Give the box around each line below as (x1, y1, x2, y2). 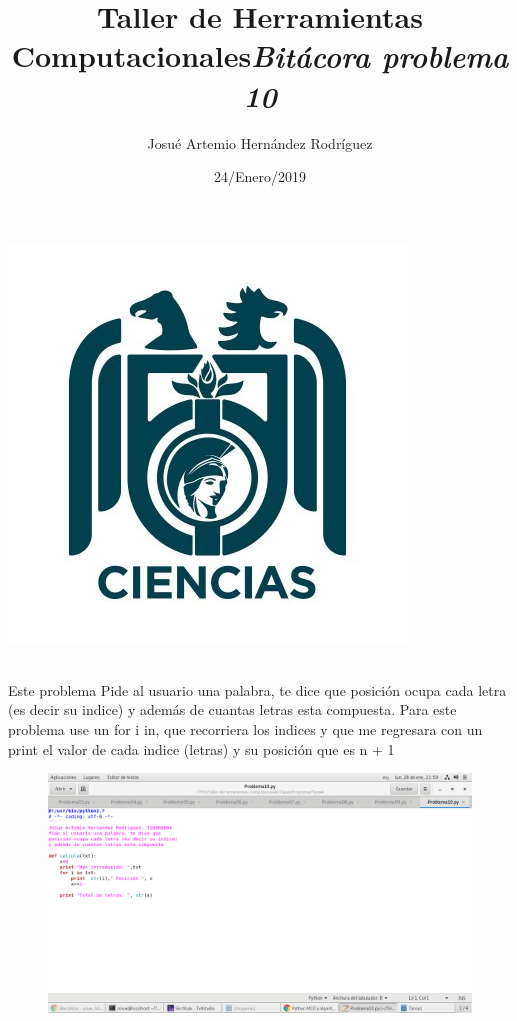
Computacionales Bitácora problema (11, 35, 509, 77)
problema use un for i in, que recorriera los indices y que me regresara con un (8, 719, 483, 740)
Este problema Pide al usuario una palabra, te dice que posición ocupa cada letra (8, 679, 507, 700)
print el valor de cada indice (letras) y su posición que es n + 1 (8, 738, 395, 759)
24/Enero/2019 (213, 166, 307, 187)
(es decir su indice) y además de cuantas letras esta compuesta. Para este (8, 699, 457, 720)
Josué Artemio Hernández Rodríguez (147, 132, 373, 153)
